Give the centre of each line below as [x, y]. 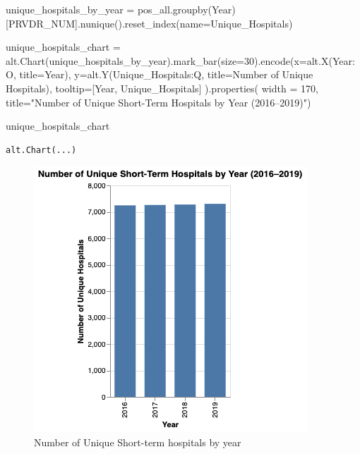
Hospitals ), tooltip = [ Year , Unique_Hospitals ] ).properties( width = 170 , [162, 88]
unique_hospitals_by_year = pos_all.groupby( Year [119, 9]
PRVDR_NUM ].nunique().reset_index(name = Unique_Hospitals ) [150, 23]
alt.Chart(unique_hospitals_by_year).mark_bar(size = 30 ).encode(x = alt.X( [169, 60]
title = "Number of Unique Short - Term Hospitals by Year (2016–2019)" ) [158, 102]
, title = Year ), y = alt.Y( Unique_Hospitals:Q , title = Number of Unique [163, 74]
